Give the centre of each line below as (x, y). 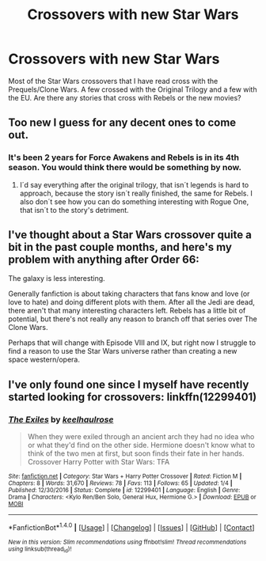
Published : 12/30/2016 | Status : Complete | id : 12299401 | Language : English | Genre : (124, 491)
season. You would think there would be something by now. (125, 168)
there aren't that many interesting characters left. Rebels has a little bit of (127, 311)
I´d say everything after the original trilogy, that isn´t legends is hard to (134, 184)
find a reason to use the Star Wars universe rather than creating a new (123, 351)
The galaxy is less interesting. (57, 279)
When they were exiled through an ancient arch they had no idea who (141, 437)
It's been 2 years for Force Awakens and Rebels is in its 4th (124, 157)
